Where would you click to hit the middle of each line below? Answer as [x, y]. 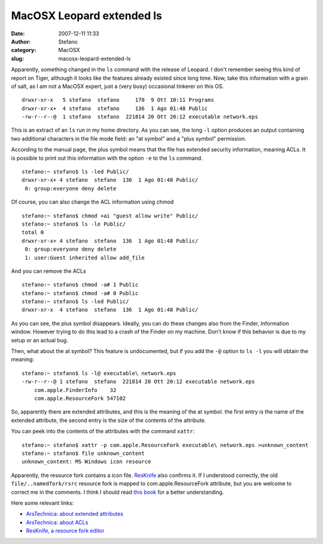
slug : [17, 58]
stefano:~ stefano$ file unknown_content [83, 453]
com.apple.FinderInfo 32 [75, 390]
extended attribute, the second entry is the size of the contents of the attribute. [109, 420]
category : [24, 50]
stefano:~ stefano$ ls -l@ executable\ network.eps [99, 373]
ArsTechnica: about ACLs [57, 522]
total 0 [33, 233]
